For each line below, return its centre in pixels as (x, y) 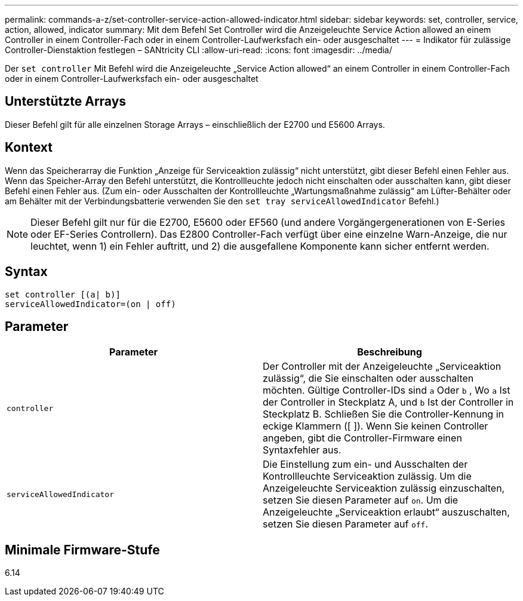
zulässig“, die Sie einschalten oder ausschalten (368, 378)
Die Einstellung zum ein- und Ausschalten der (365, 464)
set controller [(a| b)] (63, 294)
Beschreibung (390, 352)
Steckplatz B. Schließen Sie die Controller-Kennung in (384, 414)
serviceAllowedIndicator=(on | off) (90, 304)
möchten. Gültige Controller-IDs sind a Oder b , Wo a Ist (387, 390)
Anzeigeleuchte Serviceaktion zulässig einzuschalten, (384, 488)
